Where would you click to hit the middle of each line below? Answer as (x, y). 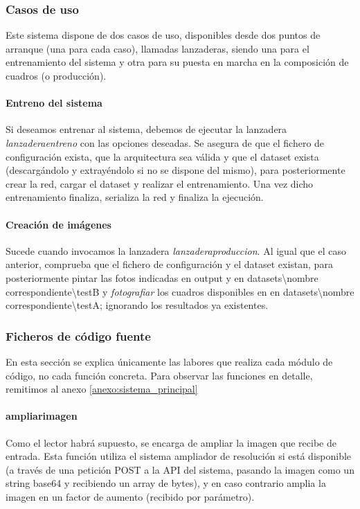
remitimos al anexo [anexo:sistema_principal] (102, 389)
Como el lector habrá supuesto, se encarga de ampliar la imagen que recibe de (171, 442)
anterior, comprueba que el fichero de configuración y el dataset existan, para (169, 264)
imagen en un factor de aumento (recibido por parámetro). (130, 496)
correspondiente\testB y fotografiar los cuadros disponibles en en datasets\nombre (180, 291)
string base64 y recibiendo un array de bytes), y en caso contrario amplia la (166, 483)
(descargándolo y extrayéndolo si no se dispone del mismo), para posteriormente (175, 170)
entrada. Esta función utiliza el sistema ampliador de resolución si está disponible (179, 456)
